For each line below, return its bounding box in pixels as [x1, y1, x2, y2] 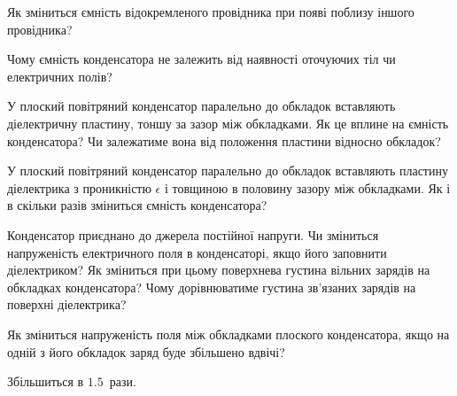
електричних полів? [7, 66, 112, 85]
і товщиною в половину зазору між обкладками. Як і [164, 178, 451, 197]
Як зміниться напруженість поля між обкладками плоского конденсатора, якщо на [7, 324, 450, 343]
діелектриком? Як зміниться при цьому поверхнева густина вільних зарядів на [7, 260, 430, 279]
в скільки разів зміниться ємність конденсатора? [7, 196, 267, 214]
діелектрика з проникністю [7, 178, 151, 197]
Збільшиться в [7, 372, 84, 391]
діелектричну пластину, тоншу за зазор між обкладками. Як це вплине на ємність [7, 113, 449, 132]
